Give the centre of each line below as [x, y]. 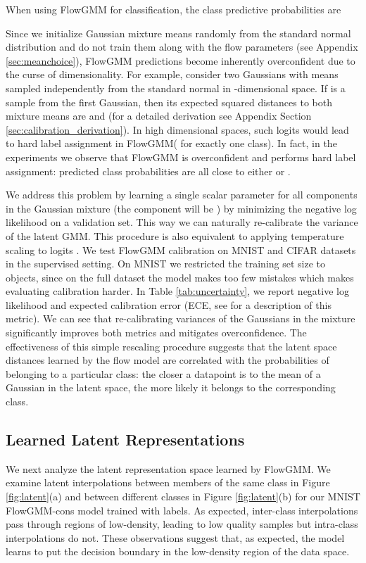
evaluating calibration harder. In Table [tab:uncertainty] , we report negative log [177, 291]
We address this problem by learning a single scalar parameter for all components [182, 195]
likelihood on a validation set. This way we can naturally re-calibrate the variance [182, 222]
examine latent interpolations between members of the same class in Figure [168, 482]
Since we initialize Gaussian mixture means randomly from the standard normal [178, 33]
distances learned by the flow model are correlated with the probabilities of [168, 360]
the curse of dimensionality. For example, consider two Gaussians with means [172, 74]
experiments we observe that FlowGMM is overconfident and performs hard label [181, 157]
